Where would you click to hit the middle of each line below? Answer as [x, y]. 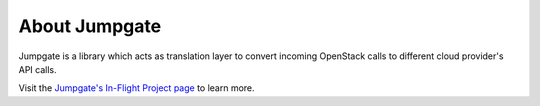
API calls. [37, 69]
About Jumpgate [90, 26]
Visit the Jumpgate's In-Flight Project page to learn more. [136, 88]
